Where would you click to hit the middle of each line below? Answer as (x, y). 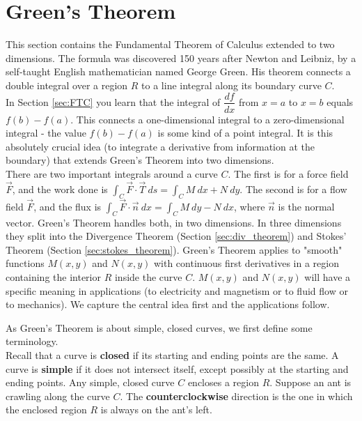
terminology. (32, 341)
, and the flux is (68, 206)
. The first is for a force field (288, 173)
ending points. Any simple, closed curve (90, 382)
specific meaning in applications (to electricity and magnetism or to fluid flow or (177, 290)
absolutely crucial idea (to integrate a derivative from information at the (160, 146)
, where (250, 206)
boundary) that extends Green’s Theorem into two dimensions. (140, 160)
